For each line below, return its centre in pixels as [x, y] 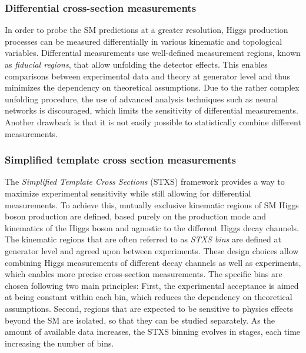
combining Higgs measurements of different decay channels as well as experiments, [153, 262]
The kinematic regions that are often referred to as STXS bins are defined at [143, 239]
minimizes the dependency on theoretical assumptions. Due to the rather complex [152, 87]
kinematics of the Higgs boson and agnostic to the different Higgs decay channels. [152, 227]
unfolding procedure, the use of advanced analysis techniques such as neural [142, 99]
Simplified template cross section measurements [121, 160]
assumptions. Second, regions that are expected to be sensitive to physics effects [149, 308]
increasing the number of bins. [59, 343]
